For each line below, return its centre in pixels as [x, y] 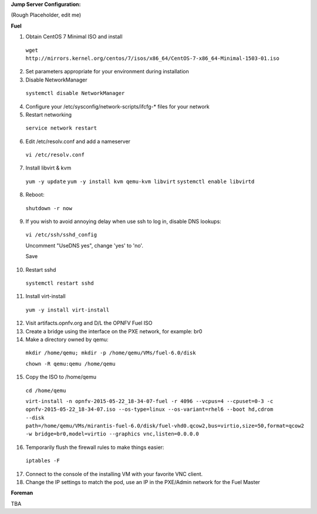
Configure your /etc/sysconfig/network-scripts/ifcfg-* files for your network [117, 106]
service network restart [61, 128]
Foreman [22, 493]
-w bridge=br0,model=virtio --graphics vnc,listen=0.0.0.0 [112, 434]
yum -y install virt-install [68, 310]
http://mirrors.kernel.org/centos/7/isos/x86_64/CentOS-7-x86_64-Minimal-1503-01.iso [153, 58]
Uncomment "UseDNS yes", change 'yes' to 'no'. [85, 245]
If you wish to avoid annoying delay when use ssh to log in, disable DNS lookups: [123, 222]
